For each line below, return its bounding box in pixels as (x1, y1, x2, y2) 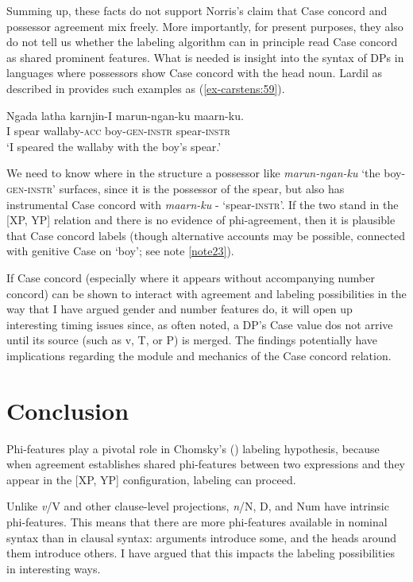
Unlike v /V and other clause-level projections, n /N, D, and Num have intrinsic (6, 498, 389, 514)
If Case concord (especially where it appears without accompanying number (6, 269, 375, 285)
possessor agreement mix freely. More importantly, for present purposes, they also (6, 17, 403, 34)
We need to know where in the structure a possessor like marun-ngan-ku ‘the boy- (6, 165, 406, 181)
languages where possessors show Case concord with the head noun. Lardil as (6, 64, 383, 81)
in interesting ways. (6, 560, 101, 576)
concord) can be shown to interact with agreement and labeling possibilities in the (6, 285, 407, 301)
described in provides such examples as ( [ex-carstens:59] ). (6, 80, 285, 96)
